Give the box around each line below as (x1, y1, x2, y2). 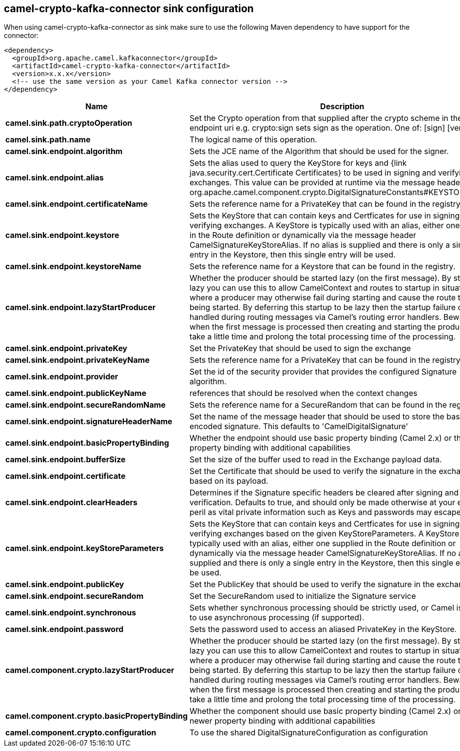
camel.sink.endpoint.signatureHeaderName (5, 416, 172, 427)
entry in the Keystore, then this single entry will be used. (190, 250, 396, 260)
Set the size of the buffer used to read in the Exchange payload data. (190, 455, 442, 465)
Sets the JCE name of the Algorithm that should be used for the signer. (190, 146, 449, 157)
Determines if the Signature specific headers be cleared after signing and (190, 488, 459, 498)
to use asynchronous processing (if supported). (190, 613, 364, 623)
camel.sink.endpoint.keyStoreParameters (5, 543, 164, 553)
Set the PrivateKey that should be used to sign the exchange (190, 343, 411, 354)
